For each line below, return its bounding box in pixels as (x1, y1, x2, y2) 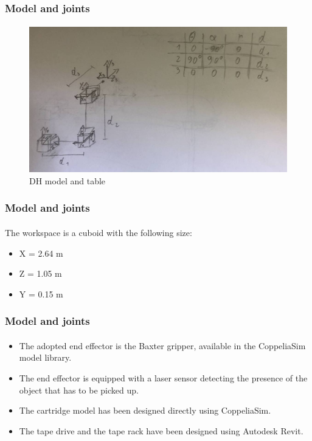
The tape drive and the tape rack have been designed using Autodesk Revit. (19, 424, 303, 437)
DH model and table (29, 174, 106, 187)
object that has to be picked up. (19, 383, 139, 396)
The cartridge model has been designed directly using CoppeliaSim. (19, 404, 271, 417)
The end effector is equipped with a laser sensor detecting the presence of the (19, 371, 308, 384)
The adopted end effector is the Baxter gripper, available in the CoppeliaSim (19, 339, 306, 352)
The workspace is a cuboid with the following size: (5, 226, 192, 238)
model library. (19, 351, 72, 364)
